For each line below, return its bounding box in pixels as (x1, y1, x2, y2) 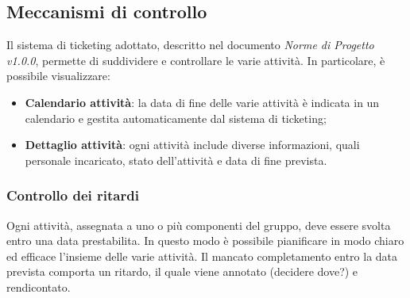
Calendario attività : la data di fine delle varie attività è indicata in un (25, 94, 380, 110)
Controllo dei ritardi (6, 185, 139, 205)
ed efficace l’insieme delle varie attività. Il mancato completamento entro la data (6, 247, 398, 264)
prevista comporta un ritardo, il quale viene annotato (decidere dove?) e (6, 263, 358, 280)
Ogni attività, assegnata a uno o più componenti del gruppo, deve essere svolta (6, 216, 391, 233)
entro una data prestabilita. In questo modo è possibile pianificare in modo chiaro (6, 232, 404, 249)
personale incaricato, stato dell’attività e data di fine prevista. (25, 151, 327, 168)
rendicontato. (6, 278, 71, 295)
